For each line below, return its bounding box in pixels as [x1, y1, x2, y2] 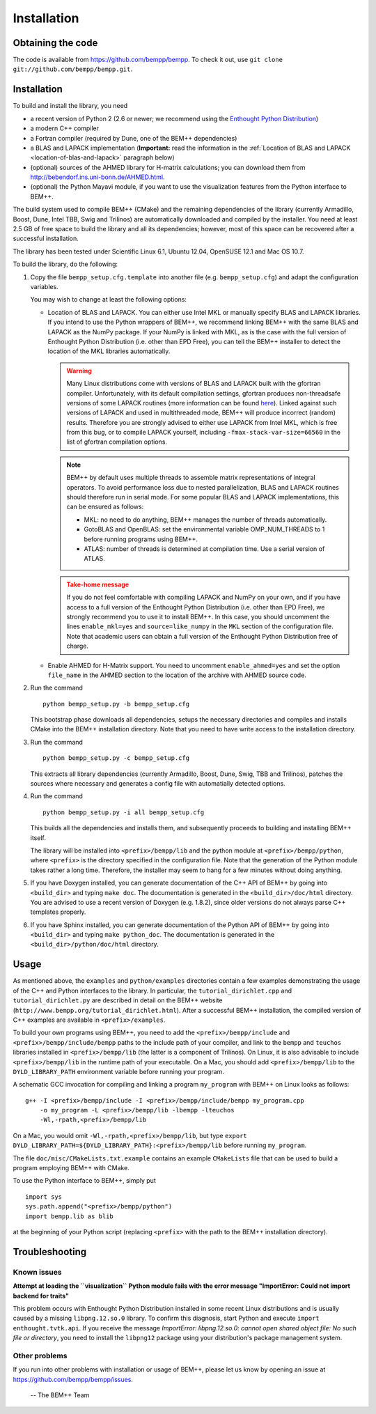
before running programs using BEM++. [84, 535, 198, 543]
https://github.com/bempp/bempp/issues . [13, 1375, 134, 1383]
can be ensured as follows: [66, 502, 144, 511]
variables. [30, 283, 58, 290]
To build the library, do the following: [13, 260, 118, 268]
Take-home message [66, 580, 129, 589]
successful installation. [13, 234, 79, 243]
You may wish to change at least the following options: [30, 295, 187, 304]
